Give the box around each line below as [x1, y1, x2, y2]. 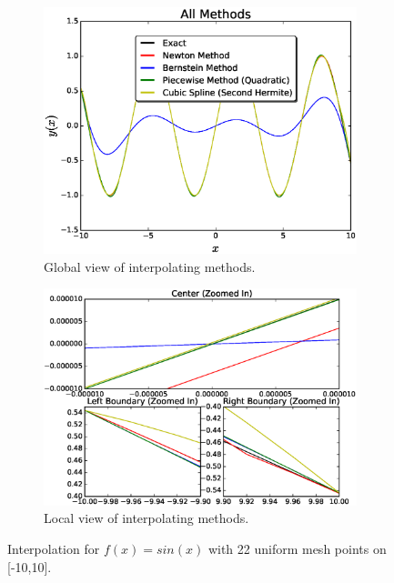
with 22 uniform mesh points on [207, 538, 387, 558]
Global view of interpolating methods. [44, 256, 256, 276]
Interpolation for [7, 538, 100, 558]
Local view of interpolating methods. [44, 508, 249, 528]
